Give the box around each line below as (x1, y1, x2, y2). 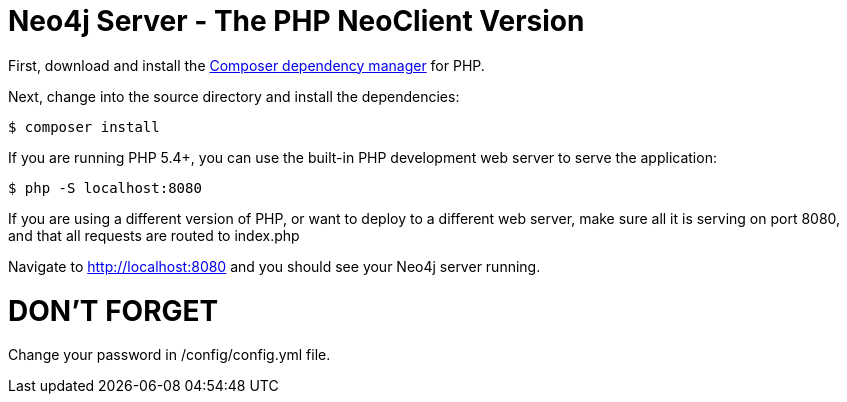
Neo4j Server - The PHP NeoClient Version (8, 4, 585, 38)
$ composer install (8, 118, 160, 135)
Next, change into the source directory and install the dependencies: (8, 87, 460, 105)
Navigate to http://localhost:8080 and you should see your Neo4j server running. (8, 257, 541, 275)
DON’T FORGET (8, 293, 219, 328)
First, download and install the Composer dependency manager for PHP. (8, 56, 485, 74)
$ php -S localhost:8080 (8, 179, 202, 196)
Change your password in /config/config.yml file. (8, 346, 331, 364)
